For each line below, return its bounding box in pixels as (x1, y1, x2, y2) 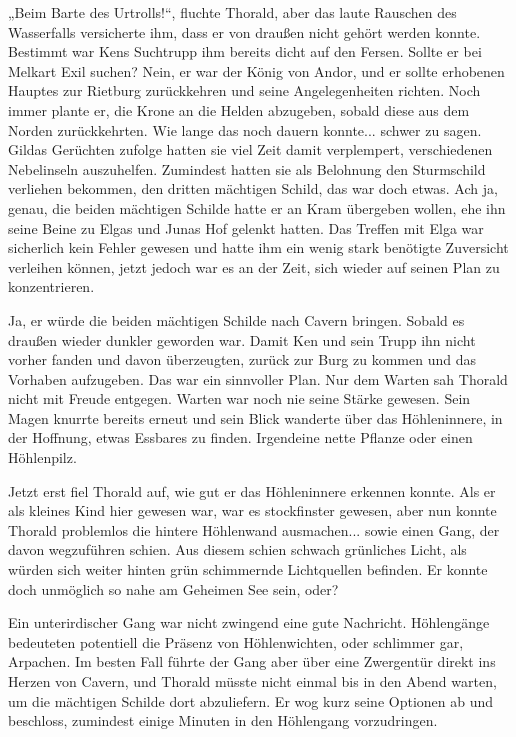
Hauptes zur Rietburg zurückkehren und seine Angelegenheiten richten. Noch (8, 80, 481, 101)
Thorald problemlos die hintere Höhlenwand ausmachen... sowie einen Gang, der (8, 519, 500, 540)
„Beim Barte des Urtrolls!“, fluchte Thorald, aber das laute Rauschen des (8, 2, 457, 22)
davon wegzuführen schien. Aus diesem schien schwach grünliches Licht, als (8, 539, 467, 560)
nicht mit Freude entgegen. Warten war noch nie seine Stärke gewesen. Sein (8, 388, 471, 409)
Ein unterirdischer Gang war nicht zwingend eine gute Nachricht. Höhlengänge (8, 612, 490, 633)
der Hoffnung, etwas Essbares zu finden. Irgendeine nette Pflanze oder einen (8, 427, 473, 448)
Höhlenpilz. (8, 447, 77, 468)
